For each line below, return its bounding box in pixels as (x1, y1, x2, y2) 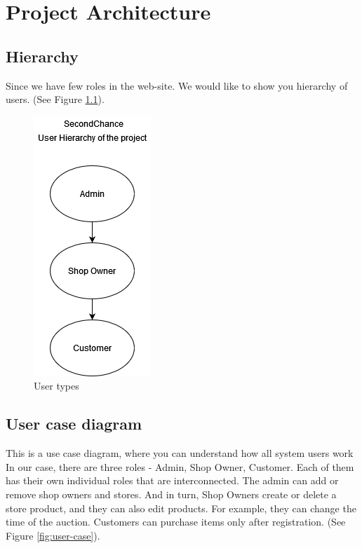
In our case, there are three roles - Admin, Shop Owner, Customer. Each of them (6, 459, 354, 474)
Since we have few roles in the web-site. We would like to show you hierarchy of (6, 78, 348, 93)
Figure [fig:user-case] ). (6, 528, 100, 542)
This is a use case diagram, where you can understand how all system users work (6, 446, 354, 460)
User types (34, 378, 79, 393)
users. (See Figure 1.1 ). (6, 92, 105, 107)
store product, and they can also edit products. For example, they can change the (6, 500, 356, 515)
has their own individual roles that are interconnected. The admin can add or (6, 473, 339, 488)
